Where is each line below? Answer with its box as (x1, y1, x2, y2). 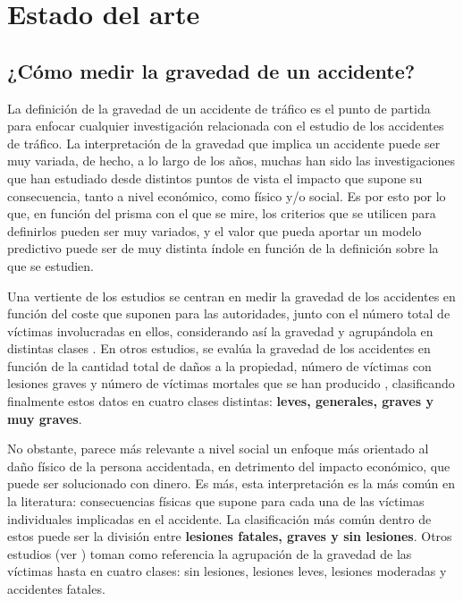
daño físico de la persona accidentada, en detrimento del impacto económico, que (7, 456, 450, 475)
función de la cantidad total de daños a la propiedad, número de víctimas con (7, 356, 432, 375)
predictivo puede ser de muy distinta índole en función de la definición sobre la (7, 239, 439, 258)
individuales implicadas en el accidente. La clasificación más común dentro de (7, 509, 432, 528)
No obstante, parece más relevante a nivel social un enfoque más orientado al (7, 439, 429, 458)
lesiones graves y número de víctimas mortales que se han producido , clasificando (7, 374, 455, 393)
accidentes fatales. (7, 580, 105, 598)
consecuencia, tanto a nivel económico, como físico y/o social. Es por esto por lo (7, 186, 446, 205)
